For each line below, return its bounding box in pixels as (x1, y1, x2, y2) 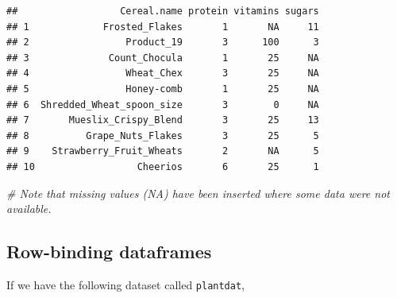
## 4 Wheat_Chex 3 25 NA (6, 68, 319, 79)
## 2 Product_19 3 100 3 (6, 37, 319, 48)
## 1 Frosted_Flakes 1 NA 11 (6, 21, 319, 33)
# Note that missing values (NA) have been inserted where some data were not (6, 184, 390, 201)
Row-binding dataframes (6, 239, 212, 264)
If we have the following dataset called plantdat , (6, 276, 245, 292)
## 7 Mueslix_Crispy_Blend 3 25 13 (6, 114, 319, 126)
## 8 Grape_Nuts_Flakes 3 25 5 (6, 130, 319, 141)
